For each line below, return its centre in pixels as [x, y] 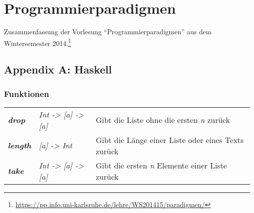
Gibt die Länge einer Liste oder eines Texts [170, 140]
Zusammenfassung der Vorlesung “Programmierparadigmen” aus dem [108, 32]
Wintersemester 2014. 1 [38, 42]
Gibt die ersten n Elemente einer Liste [161, 165]
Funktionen [27, 93]
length [20, 145]
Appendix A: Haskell [58, 69]
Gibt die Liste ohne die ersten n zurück [163, 120]
